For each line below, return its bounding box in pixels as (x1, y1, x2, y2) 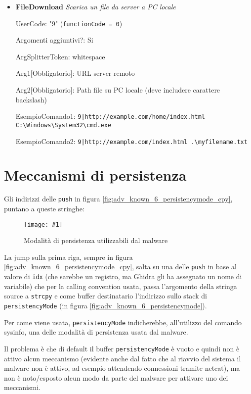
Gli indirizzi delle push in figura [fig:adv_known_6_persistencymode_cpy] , (4, 194, 233, 204)
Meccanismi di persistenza (4, 165, 187, 185)
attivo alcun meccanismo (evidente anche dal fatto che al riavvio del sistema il (4, 353, 241, 363)
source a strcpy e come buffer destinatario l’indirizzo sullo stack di (4, 291, 207, 301)
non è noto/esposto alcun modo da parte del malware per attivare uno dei (4, 372, 228, 383)
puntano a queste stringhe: (4, 203, 84, 213)
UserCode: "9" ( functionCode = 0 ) (15, 18, 123, 28)
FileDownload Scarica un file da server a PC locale (15, 1, 176, 11)
